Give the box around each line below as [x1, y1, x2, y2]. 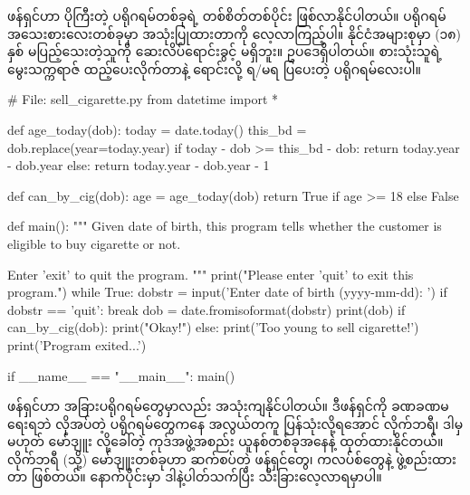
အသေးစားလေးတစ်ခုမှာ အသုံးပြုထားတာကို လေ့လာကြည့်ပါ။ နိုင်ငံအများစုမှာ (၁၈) [7, 24, 461, 43]
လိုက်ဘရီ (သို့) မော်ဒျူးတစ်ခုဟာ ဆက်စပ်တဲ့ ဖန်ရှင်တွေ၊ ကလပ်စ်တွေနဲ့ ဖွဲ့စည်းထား [7, 449, 456, 468]
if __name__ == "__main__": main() [7, 366, 235, 385]
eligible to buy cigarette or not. [7, 233, 181, 252]
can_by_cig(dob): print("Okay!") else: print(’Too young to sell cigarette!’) [7, 318, 419, 337]
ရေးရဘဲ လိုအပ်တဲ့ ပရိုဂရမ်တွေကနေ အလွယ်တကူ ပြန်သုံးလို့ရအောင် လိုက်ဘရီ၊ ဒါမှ [7, 414, 464, 433]
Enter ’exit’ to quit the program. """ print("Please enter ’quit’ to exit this [7, 264, 414, 283]
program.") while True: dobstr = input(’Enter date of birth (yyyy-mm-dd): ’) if [7, 282, 447, 301]
